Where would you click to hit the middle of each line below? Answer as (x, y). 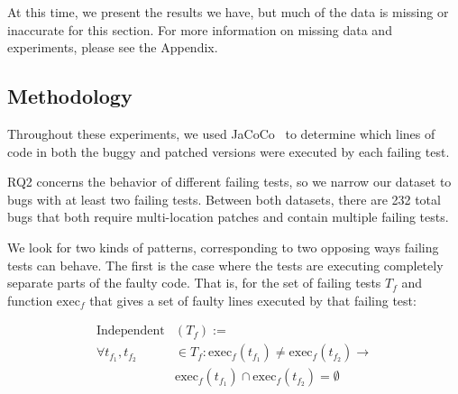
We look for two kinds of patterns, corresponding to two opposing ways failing (223, 247)
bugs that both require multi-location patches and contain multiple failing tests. (228, 217)
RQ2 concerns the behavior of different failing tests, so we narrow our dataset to (229, 182)
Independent (130, 331)
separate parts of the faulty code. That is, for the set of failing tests (194, 283)
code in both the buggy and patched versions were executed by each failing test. (229, 151)
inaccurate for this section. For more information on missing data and (200, 29)
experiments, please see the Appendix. (113, 47)
